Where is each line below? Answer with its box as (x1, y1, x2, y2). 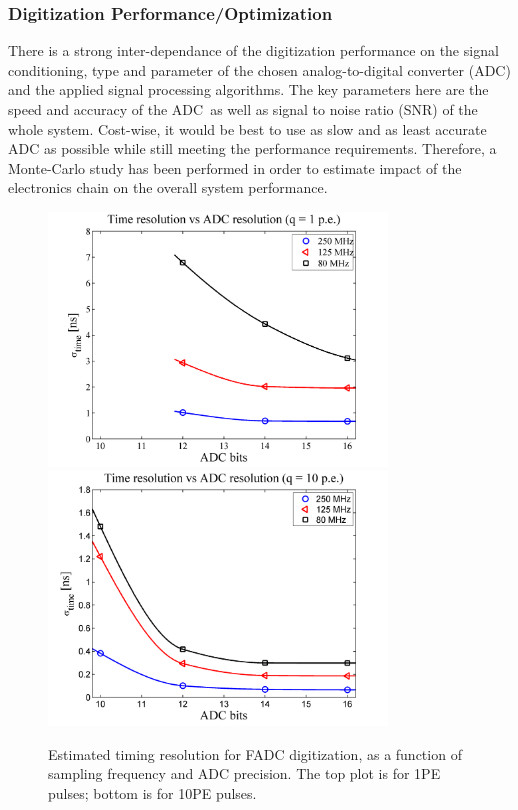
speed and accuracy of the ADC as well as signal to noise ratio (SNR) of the (8, 99, 478, 119)
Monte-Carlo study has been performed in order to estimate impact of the (8, 157, 462, 178)
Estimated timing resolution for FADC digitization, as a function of (48, 743, 462, 764)
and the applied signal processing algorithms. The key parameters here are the (8, 79, 489, 100)
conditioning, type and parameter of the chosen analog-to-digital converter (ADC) (8, 59, 511, 80)
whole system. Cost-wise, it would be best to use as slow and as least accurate (8, 118, 487, 139)
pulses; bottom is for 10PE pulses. (48, 782, 257, 803)
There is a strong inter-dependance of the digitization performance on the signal (8, 40, 499, 61)
